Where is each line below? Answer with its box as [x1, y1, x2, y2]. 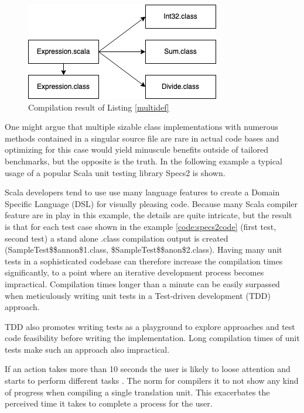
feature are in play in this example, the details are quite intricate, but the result [5, 209, 292, 221]
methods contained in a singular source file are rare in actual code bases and [5, 132, 279, 144]
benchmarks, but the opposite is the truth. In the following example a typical [5, 154, 282, 167]
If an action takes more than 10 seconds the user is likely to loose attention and [5, 363, 291, 375]
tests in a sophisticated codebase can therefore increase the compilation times [5, 254, 283, 267]
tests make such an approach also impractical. [5, 343, 170, 355]
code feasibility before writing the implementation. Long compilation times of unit [5, 332, 300, 344]
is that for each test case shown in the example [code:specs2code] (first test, [5, 220, 276, 232]
